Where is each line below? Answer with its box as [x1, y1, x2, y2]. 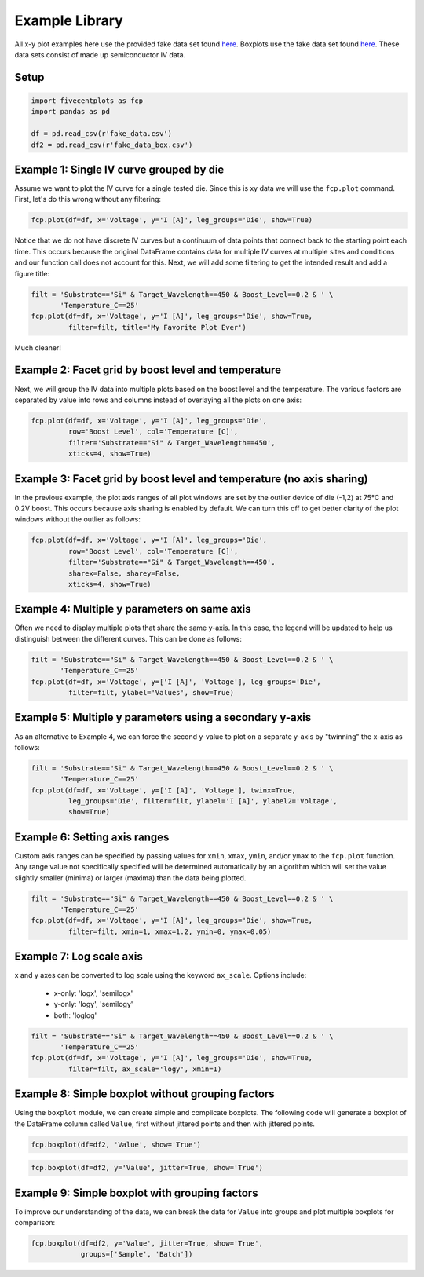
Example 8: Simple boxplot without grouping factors [14, 1088, 275, 1101]
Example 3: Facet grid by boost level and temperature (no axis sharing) [14, 472, 368, 485]
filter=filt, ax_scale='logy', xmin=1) [68, 1064, 222, 1074]
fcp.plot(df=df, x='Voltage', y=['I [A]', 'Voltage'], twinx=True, [31, 785, 297, 795]
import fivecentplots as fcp [31, 96, 144, 105]
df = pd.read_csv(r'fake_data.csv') [31, 130, 173, 138]
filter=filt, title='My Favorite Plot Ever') [68, 323, 247, 331]
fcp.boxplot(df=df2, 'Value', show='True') [31, 1140, 202, 1149]
